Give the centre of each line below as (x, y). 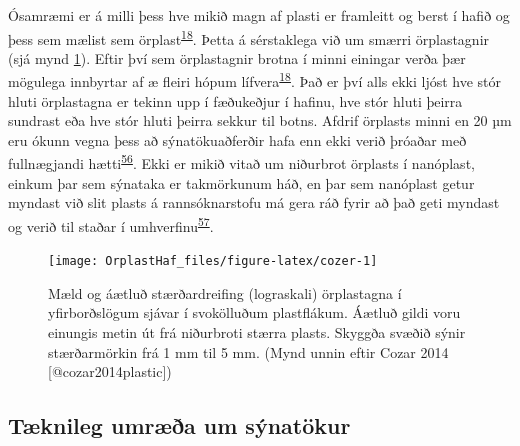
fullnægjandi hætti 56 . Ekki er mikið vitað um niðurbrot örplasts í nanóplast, (241, 162)
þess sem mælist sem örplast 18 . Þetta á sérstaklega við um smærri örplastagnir (249, 37)
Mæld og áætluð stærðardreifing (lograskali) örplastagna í (225, 292)
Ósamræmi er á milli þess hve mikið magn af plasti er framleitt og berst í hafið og (259, 15)
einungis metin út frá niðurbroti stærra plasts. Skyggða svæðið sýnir (257, 332)
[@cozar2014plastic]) (110, 371)
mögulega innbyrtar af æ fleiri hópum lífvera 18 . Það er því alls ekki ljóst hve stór (255, 80)
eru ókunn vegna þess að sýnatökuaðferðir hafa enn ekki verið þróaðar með (237, 139)
